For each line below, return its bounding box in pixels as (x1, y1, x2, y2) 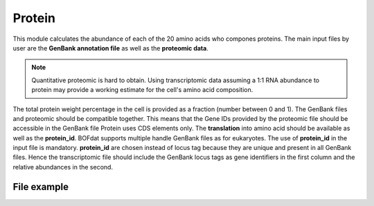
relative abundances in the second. (12, 162, 114, 171)
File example (12, 180, 69, 193)
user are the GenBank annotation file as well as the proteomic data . (12, 44, 209, 52)
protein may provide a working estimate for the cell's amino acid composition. (31, 86, 253, 94)
